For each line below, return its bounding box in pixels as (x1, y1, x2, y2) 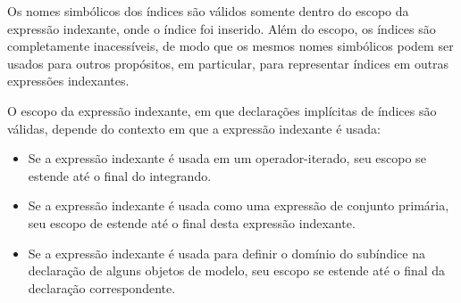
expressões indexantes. (7, 71, 130, 90)
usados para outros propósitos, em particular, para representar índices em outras (7, 53, 449, 72)
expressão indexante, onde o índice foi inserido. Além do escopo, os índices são (7, 19, 436, 37)
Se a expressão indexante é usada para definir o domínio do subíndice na (28, 243, 425, 262)
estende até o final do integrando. (28, 166, 212, 184)
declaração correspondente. (28, 278, 176, 297)
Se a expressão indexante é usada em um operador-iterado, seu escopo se (28, 149, 426, 168)
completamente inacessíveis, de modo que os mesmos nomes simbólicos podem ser (7, 37, 454, 55)
